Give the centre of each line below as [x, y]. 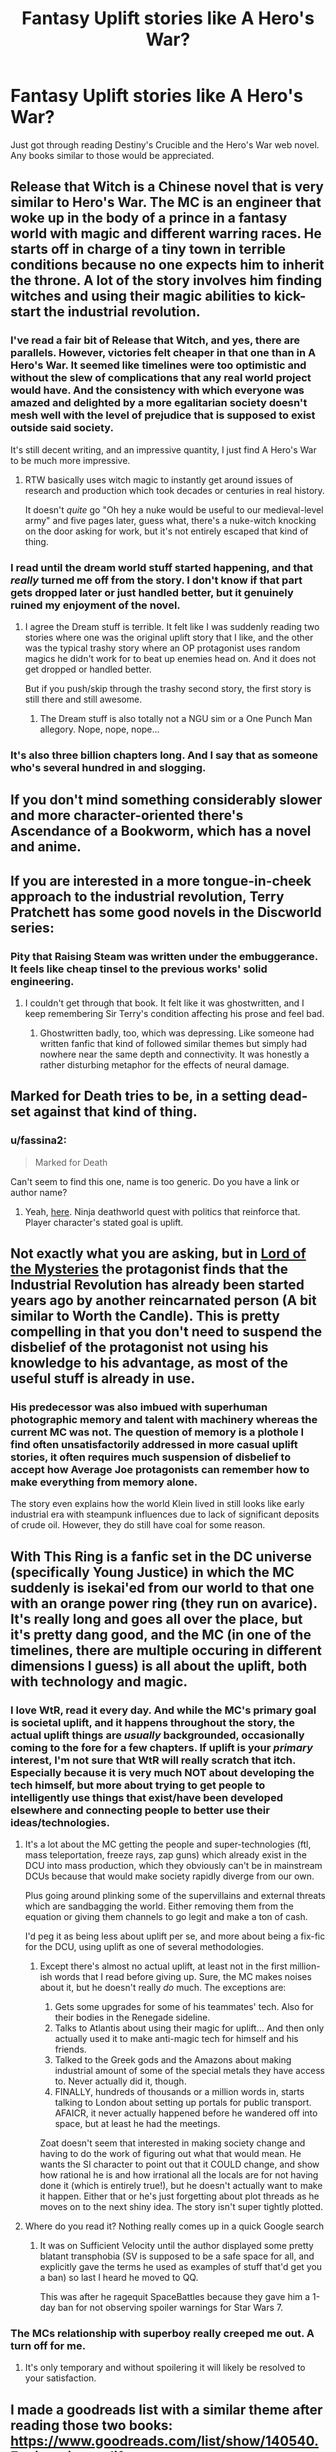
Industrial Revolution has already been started [157, 1285]
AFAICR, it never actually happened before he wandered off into [186, 2113]
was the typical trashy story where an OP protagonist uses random [162, 648]
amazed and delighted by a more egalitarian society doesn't [159, 403]
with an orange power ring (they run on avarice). [164, 1603]
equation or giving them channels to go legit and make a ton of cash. [166, 1916]
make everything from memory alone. [104, 1482]
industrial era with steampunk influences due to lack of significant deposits [165, 1514]
